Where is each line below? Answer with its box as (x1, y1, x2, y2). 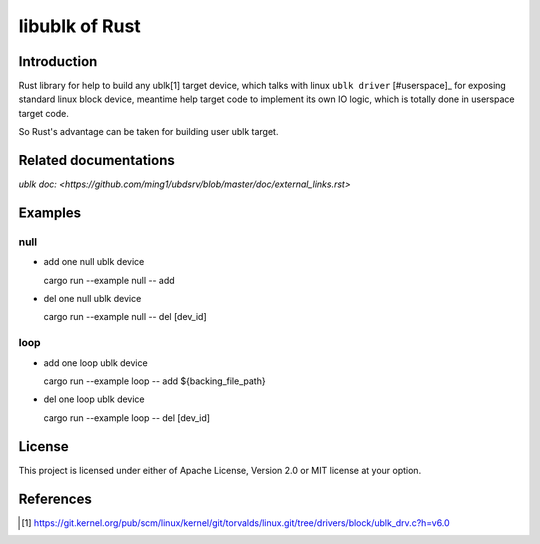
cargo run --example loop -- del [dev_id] (43, 411, 210, 424)
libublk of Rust (18, 15, 142, 37)
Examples (18, 204, 82, 221)
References (18, 490, 92, 507)
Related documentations (18, 152, 175, 169)
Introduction (18, 53, 98, 70)
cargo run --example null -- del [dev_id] (43, 311, 207, 323)
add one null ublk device (43, 256, 145, 268)
